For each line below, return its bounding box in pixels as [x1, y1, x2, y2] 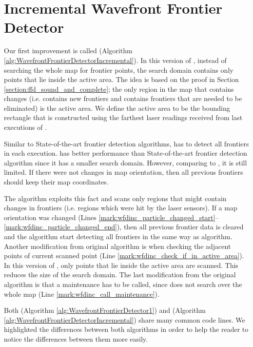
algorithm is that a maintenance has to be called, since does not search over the [4, 279, 242, 289]
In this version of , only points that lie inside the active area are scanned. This [4, 260, 238, 270]
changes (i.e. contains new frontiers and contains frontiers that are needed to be [4, 93, 242, 103]
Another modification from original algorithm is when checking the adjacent [4, 241, 231, 251]
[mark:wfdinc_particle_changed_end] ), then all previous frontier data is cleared [4, 222, 244, 232]
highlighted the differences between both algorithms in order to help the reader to [4, 324, 249, 334]
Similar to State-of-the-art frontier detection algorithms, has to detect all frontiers [4, 138, 249, 148]
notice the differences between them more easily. [4, 333, 148, 344]
